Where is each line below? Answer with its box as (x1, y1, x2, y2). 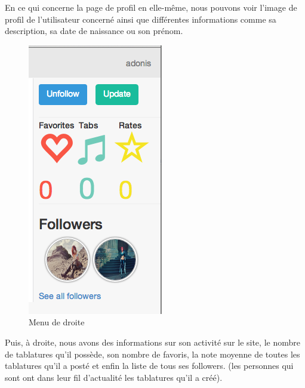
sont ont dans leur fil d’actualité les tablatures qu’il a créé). (5, 371, 223, 383)
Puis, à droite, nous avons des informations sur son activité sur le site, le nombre (5, 335, 300, 348)
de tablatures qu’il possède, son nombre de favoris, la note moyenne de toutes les (5, 347, 300, 360)
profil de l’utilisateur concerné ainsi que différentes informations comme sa (5, 13, 276, 25)
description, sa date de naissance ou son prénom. (5, 24, 183, 37)
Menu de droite (29, 316, 85, 328)
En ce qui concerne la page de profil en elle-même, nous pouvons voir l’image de (5, 1, 297, 13)
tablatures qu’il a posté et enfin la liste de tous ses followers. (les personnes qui (5, 359, 294, 372)
